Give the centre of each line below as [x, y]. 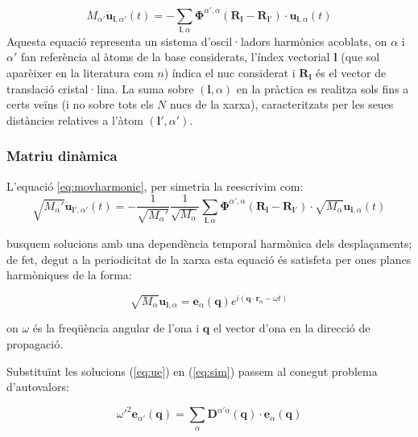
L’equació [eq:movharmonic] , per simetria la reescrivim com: [155, 186]
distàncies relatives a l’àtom [75, 120]
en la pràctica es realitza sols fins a [323, 88]
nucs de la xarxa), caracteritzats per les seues [282, 104]
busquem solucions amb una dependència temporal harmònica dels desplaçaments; [209, 243]
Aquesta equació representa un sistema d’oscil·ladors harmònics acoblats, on [197, 41]
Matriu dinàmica [62, 156]
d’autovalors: [38, 387]
